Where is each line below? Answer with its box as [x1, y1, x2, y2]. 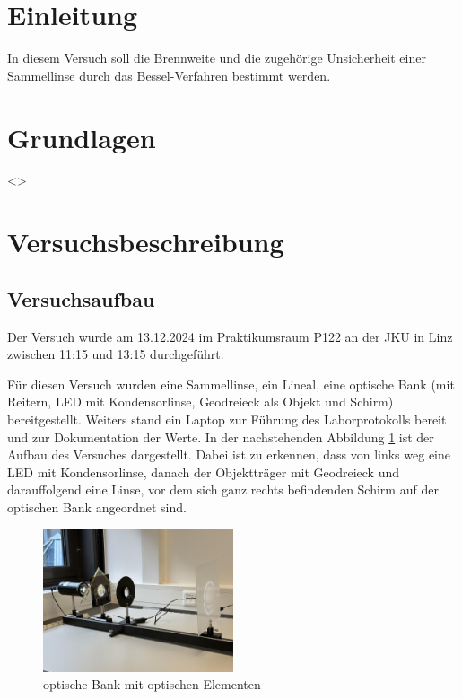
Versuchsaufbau [7, 284, 155, 312]
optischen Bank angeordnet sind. [7, 497, 187, 516]
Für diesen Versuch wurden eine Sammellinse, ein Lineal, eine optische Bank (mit [7, 374, 455, 393]
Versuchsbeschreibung [7, 223, 284, 260]
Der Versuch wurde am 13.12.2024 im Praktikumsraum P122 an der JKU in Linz [7, 327, 453, 345]
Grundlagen [7, 118, 156, 155]
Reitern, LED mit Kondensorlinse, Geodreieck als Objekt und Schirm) [7, 392, 394, 411]
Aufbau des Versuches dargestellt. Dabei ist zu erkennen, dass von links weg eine [7, 445, 451, 464]
